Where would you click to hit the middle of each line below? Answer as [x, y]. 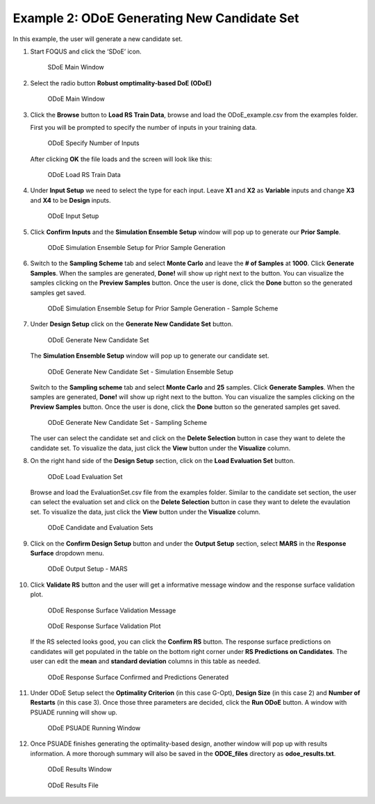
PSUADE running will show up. [74, 712]
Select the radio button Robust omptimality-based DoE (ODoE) [121, 83]
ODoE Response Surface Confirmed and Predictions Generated [138, 677]
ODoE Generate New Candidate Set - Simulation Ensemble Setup [141, 371]
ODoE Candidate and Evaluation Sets [100, 528]
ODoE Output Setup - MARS [87, 569]
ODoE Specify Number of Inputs [93, 143]
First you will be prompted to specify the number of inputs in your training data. [143, 127]
